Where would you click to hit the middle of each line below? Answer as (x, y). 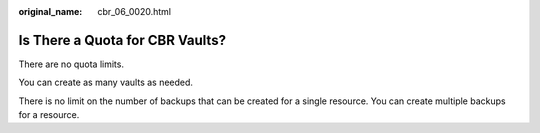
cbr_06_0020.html (134, 11)
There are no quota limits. (71, 64)
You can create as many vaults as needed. (106, 82)
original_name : (50, 11)
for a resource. (49, 115)
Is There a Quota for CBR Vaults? (122, 40)
